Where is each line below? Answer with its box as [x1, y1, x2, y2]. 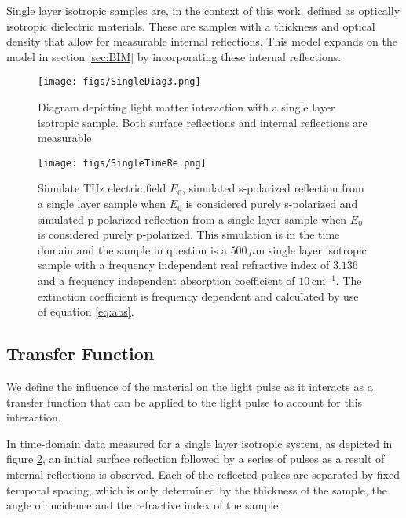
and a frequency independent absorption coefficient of [38, 272, 295, 289]
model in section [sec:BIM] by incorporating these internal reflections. [6, 48, 342, 64]
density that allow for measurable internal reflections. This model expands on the [6, 33, 397, 49]
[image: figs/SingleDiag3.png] [38, 76, 201, 88]
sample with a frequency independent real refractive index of [38, 257, 330, 273]
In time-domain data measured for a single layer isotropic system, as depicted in [6, 435, 393, 451]
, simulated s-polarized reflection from [182, 180, 364, 196]
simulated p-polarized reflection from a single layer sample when [38, 210, 347, 227]
